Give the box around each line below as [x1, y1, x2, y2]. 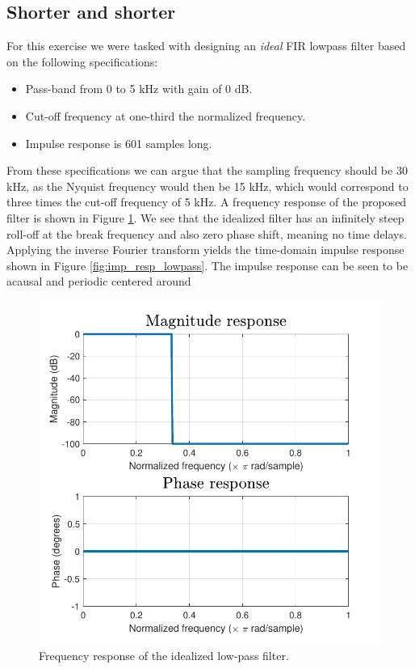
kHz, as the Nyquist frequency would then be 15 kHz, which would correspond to [6, 177, 409, 194]
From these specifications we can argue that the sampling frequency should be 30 [6, 162, 408, 179]
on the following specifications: [6, 53, 158, 70]
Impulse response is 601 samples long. [25, 134, 212, 151]
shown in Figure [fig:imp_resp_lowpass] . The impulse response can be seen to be [6, 256, 409, 273]
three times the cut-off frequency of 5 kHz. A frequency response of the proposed [6, 193, 407, 210]
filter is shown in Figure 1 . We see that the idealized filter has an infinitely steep [6, 209, 405, 226]
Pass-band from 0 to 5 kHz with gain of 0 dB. [25, 80, 253, 97]
